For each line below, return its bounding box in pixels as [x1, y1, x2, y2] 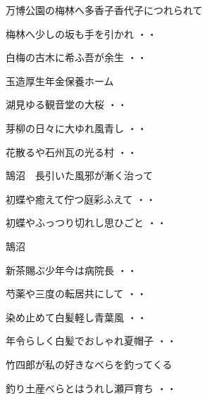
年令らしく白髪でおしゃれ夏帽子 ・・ [6, 333, 177, 348]
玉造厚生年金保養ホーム [6, 73, 114, 88]
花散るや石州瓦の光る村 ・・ [6, 144, 137, 159]
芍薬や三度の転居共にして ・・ [6, 286, 147, 301]
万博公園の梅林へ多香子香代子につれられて [6, 3, 203, 17]
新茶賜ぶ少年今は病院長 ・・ [6, 262, 137, 277]
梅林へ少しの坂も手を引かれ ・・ [6, 26, 157, 41]
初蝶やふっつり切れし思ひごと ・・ [6, 215, 167, 230]
